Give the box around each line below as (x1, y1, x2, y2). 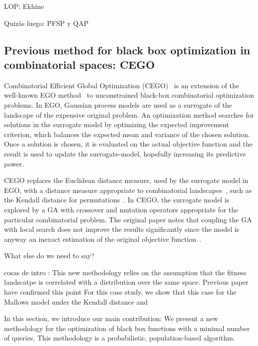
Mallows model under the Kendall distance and (4, 296, 148, 307)
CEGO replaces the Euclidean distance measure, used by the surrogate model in (4, 175, 249, 185)
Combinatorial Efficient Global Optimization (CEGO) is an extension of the (4, 80, 239, 90)
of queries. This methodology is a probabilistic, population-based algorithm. (4, 333, 235, 343)
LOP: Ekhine (4, 1, 44, 11)
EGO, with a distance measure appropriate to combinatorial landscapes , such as (4, 184, 252, 195)
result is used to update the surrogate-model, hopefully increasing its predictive (4, 148, 246, 159)
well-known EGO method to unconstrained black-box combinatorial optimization (4, 90, 254, 100)
